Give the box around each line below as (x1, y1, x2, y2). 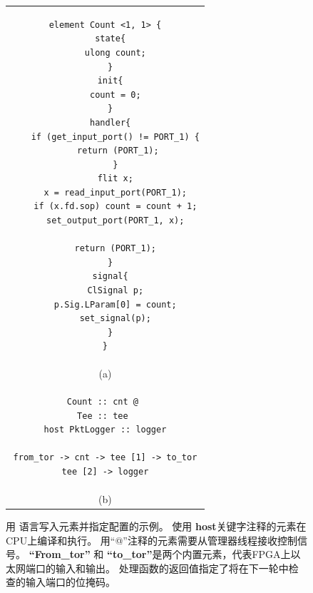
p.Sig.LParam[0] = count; (53, 299, 177, 310)
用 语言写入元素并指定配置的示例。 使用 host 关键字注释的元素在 (6, 519, 307, 533)
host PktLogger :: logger (43, 425, 167, 435)
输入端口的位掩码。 (25, 574, 116, 589)
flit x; (97, 173, 133, 184)
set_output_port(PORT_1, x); (46, 216, 185, 226)
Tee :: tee (77, 410, 128, 421)
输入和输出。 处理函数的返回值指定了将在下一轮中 (55, 560, 289, 575)
